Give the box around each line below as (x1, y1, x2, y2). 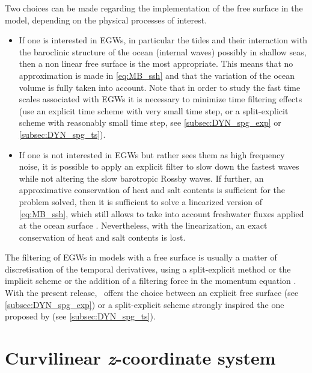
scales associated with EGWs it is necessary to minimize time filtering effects (19, 93, 302, 105)
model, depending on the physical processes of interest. (5, 13, 207, 26)
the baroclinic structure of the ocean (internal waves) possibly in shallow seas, (19, 45, 307, 58)
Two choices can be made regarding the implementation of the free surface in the (5, 2, 303, 14)
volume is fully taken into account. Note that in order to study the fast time (19, 81, 301, 93)
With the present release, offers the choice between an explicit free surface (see (5, 286, 299, 299)
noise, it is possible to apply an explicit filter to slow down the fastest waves (19, 160, 299, 173)
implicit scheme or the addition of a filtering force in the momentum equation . (5, 274, 296, 287)
